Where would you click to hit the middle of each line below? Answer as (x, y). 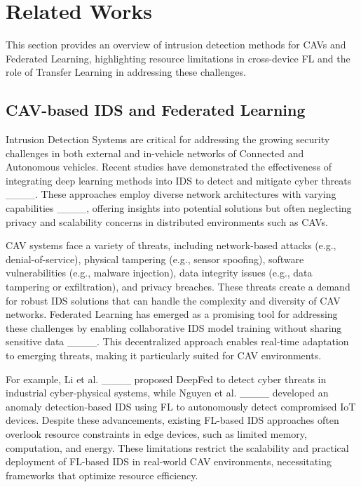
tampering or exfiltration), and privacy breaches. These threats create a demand (178, 287)
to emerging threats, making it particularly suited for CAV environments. (164, 355)
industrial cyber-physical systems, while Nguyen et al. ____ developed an (167, 393)
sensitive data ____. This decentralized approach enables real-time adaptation (177, 341)
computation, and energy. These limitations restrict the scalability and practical (177, 447)
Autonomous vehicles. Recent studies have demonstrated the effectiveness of (169, 167)
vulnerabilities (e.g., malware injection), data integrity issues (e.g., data (159, 273)
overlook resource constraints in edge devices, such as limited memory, (156, 433)
